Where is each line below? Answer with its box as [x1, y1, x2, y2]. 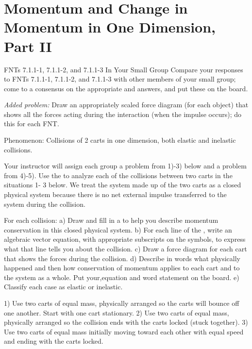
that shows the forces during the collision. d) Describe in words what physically [4, 253, 241, 263]
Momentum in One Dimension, [4, 17, 216, 37]
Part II [4, 36, 52, 56]
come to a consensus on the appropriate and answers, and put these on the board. [4, 83, 248, 93]
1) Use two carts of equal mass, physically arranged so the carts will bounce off [4, 298, 239, 308]
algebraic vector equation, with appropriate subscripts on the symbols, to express [4, 234, 246, 244]
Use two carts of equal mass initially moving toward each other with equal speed [4, 326, 244, 336]
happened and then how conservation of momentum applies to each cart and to [4, 263, 240, 273]
